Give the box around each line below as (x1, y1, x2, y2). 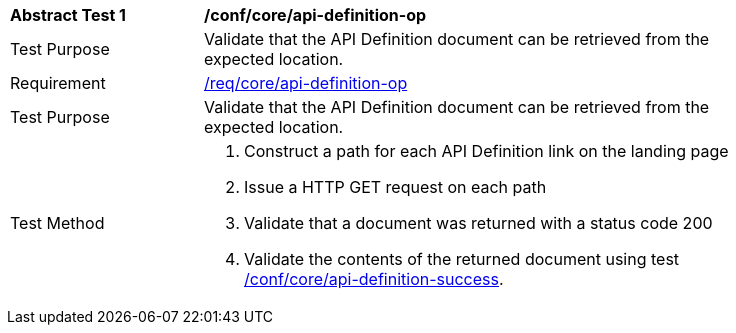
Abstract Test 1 (10, 5, 126, 25)
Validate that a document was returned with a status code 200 (244, 213, 713, 233)
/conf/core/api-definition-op (204, 5, 427, 25)
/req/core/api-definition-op (204, 73, 408, 93)
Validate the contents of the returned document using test (244, 249, 680, 269)
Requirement (10, 73, 106, 93)
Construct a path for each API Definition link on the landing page (244, 141, 729, 161)
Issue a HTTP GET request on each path (244, 177, 547, 197)
